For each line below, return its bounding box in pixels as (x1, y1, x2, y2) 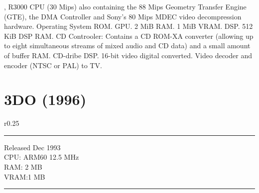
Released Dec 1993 (4, 142, 61, 152)
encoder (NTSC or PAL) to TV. (4, 60, 102, 70)
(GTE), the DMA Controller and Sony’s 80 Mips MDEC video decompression (4, 11, 242, 21)
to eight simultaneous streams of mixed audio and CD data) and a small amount (4, 40, 251, 51)
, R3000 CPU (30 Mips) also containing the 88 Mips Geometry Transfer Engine (4, 1, 247, 11)
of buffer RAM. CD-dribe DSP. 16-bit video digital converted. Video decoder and (4, 50, 252, 60)
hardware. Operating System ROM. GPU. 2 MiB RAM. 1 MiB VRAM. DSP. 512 (4, 21, 253, 31)
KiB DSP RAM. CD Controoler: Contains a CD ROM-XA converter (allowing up (4, 30, 254, 41)
